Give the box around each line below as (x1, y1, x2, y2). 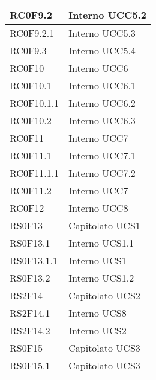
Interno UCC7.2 (68, 166, 136, 180)
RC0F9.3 (10, 43, 47, 57)
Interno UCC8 (68, 201, 128, 215)
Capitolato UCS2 (68, 288, 140, 302)
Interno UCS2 (68, 323, 127, 337)
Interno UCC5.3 (68, 26, 136, 40)
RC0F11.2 (10, 183, 52, 197)
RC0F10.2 (10, 113, 52, 127)
